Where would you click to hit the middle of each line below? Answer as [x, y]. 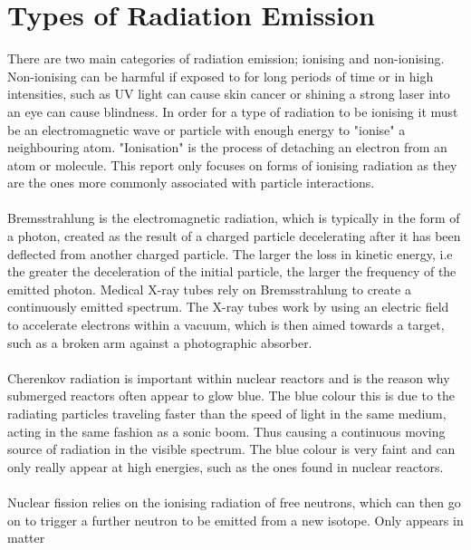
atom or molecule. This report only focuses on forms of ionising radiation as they [232, 164]
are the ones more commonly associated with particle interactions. [191, 183]
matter [26, 538]
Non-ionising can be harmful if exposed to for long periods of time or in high [221, 76]
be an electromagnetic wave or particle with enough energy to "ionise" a [207, 129]
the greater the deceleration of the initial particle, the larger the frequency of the [232, 271]
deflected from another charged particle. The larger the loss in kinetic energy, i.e [230, 253]
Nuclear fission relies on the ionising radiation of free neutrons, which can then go [234, 502]
